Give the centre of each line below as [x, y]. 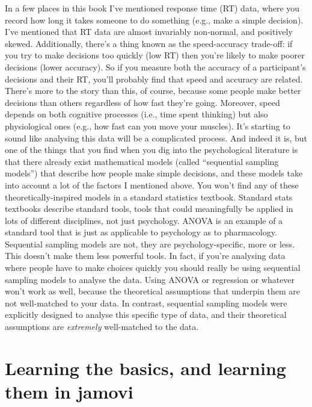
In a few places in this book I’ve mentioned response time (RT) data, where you [152, 8]
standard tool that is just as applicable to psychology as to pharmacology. [141, 232]
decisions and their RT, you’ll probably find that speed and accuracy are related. [154, 79]
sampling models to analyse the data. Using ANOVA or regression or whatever [150, 279]
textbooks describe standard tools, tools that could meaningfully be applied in [149, 209]
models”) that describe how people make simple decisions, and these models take [154, 173]
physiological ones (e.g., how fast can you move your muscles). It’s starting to [148, 126]
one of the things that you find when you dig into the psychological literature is [151, 150]
